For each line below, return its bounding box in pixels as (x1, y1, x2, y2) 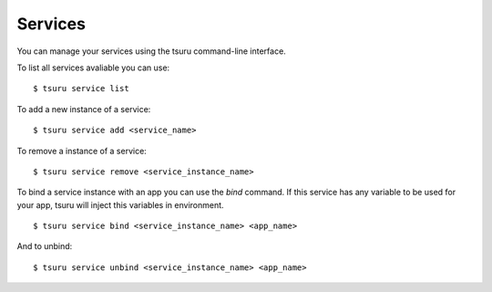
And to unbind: (16, 241, 73, 252)
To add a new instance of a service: (16, 103, 151, 114)
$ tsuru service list (33, 83, 129, 94)
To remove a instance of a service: (16, 145, 148, 156)
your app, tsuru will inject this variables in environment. (16, 199, 224, 210)
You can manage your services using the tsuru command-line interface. (16, 46, 286, 57)
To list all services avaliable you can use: (16, 62, 170, 73)
